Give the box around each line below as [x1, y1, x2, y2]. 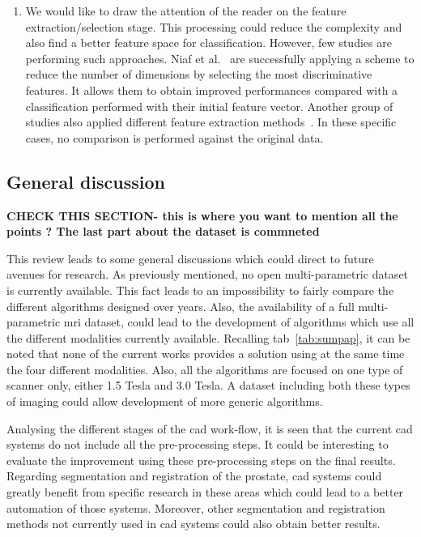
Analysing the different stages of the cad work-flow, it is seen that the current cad [6, 420, 413, 437]
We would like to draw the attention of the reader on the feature [25, 2, 347, 19]
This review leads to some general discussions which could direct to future [6, 249, 374, 266]
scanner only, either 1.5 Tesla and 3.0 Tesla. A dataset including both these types [6, 377, 410, 394]
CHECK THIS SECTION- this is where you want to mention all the [6, 207, 398, 224]
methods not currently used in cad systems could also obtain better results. [6, 515, 381, 532]
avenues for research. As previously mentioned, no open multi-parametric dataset [6, 266, 409, 283]
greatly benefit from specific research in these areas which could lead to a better [6, 484, 404, 501]
